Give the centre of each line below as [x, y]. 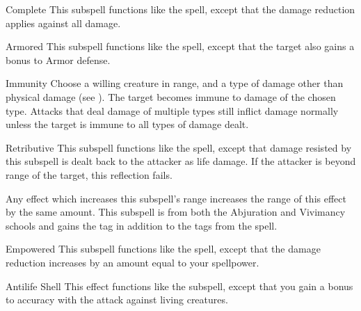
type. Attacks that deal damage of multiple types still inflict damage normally [172, 110]
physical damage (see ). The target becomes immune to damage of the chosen [171, 96]
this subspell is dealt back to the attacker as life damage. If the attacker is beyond [181, 161]
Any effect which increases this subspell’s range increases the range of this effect [176, 198]
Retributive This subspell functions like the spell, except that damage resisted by [179, 147]
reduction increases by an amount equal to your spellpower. [133, 262]
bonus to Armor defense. [58, 59]
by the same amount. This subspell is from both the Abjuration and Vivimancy [176, 212]
